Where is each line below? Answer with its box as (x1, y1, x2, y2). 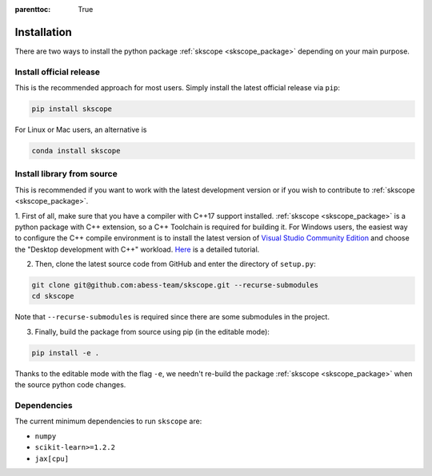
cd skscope (31, 292, 74, 301)
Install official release (14, 66, 100, 77)
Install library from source (14, 169, 118, 180)
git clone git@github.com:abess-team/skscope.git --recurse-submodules (31, 280, 319, 290)
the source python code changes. (14, 380, 126, 390)
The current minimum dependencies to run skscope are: (14, 416, 202, 426)
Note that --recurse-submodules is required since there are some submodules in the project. (14, 312, 330, 322)
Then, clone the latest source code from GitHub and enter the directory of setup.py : (34, 260, 316, 269)
